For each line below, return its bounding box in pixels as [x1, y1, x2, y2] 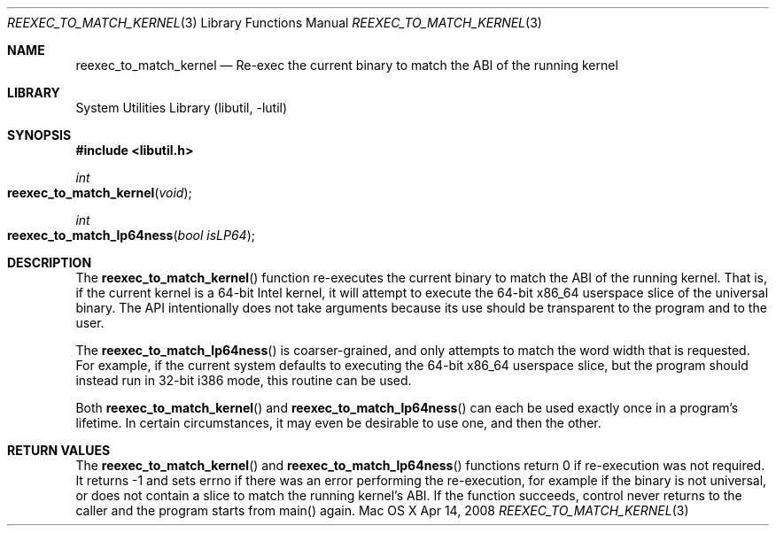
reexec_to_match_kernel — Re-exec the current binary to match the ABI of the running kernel [75, 58, 618, 73]
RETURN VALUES [7, 443, 111, 458]
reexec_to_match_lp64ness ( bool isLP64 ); [7, 228, 255, 243]
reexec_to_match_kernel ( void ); [7, 185, 192, 200]
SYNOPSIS [7, 127, 72, 143]
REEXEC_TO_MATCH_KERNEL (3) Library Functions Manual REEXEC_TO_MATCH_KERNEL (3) [7, 15, 542, 30]
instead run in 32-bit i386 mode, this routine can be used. [75, 373, 412, 388]
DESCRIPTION [7, 255, 92, 270]
